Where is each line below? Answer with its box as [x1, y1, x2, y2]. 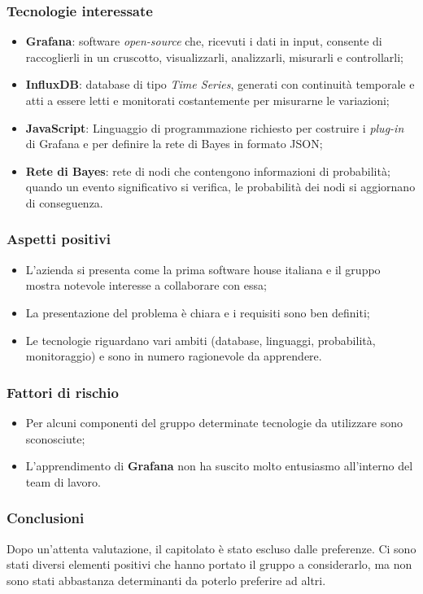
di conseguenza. [25, 194, 103, 211]
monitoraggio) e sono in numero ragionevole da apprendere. [25, 347, 322, 365]
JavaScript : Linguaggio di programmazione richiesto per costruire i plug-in [25, 119, 404, 136]
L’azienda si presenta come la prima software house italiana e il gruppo [25, 260, 381, 277]
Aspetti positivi [7, 229, 111, 249]
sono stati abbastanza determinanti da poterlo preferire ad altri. [7, 571, 326, 588]
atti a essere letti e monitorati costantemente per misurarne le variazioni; [25, 92, 390, 108]
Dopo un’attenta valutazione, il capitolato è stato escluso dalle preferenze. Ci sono [7, 539, 416, 557]
